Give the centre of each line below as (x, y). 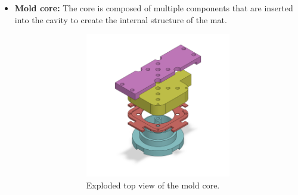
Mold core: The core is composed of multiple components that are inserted (154, 8)
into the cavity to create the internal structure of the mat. (121, 19)
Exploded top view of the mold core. (153, 185)
